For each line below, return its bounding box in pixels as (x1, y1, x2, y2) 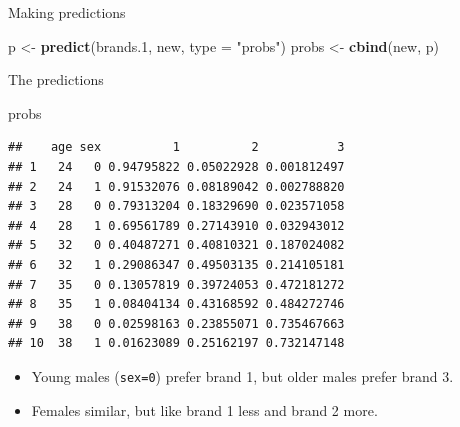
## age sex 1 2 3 (8, 140, 345, 155)
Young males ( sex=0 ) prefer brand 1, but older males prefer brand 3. (31, 365, 454, 386)
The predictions (8, 69, 104, 90)
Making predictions (8, 2, 126, 22)
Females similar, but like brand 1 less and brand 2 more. (31, 399, 378, 420)
